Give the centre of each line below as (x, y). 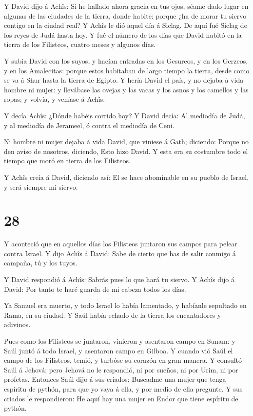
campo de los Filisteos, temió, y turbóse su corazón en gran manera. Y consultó (123, 360)
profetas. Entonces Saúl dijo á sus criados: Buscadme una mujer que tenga (115, 379)
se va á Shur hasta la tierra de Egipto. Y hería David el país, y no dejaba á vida (124, 80)
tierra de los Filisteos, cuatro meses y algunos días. (80, 44)
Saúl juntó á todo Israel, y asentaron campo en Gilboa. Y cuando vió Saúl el (118, 350)
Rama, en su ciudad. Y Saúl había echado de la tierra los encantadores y (113, 315)
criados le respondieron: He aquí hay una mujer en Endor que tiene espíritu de (121, 398)
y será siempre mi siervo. (41, 186)
